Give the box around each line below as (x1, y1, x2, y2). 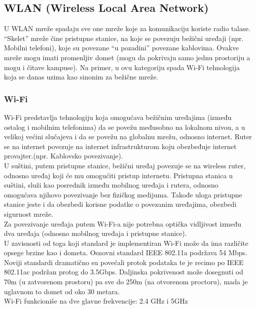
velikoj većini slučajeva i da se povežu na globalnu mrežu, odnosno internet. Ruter (4, 131, 252, 142)
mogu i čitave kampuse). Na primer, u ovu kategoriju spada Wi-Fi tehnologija (4, 62, 240, 72)
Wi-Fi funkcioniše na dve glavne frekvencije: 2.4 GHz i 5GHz (4, 296, 188, 306)
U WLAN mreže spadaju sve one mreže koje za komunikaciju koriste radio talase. (4, 23, 251, 34)
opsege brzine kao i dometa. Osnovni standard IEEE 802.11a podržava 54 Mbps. (4, 247, 247, 258)
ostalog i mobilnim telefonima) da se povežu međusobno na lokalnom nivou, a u (4, 121, 245, 132)
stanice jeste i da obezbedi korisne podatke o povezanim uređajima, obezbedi (4, 199, 237, 209)
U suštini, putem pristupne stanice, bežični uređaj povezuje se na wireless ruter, (4, 160, 246, 170)
